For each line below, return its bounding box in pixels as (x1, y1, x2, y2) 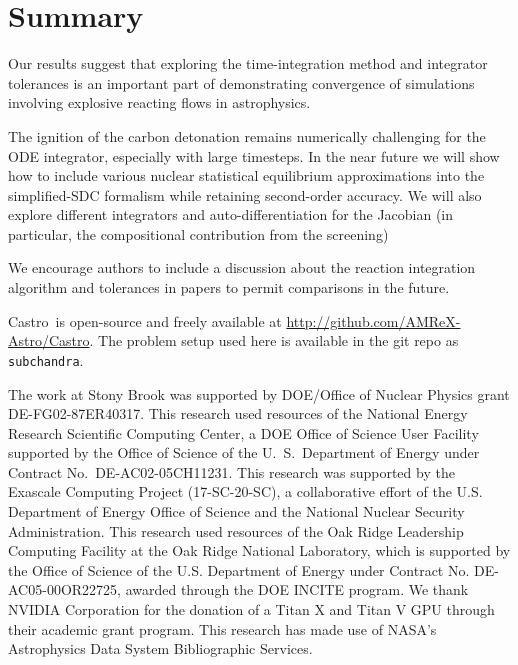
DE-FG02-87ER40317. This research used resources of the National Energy (8, 403, 468, 424)
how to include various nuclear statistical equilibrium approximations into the (8, 165, 485, 186)
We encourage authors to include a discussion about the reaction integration (8, 257, 476, 278)
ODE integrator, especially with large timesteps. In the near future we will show (8, 145, 500, 166)
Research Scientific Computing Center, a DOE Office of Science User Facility (8, 422, 479, 443)
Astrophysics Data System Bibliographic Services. (8, 638, 313, 659)
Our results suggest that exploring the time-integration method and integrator (8, 53, 488, 74)
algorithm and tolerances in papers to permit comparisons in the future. (8, 277, 450, 298)
